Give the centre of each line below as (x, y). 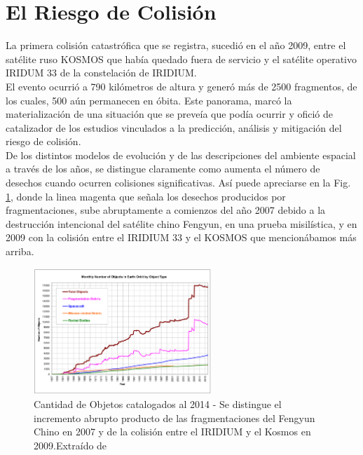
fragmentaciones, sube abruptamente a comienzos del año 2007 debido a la (166, 210)
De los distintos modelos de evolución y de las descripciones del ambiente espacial (181, 155)
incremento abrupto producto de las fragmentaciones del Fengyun (174, 417)
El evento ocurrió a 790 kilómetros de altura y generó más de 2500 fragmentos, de (181, 86)
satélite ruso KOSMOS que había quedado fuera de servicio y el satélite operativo (181, 59)
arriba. (20, 251)
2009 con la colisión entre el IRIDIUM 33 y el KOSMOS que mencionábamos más (181, 237)
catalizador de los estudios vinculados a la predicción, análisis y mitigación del (174, 127)
